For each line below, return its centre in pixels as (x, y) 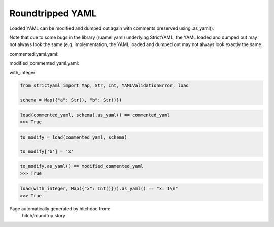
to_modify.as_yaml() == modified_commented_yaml (82, 166)
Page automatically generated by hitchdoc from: (60, 209)
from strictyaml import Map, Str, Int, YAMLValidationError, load (104, 86)
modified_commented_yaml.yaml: (44, 63)
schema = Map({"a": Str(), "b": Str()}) (71, 100)
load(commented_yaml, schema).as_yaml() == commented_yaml (95, 115)
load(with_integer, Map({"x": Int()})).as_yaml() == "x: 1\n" (99, 189)
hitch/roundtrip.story (44, 215)
